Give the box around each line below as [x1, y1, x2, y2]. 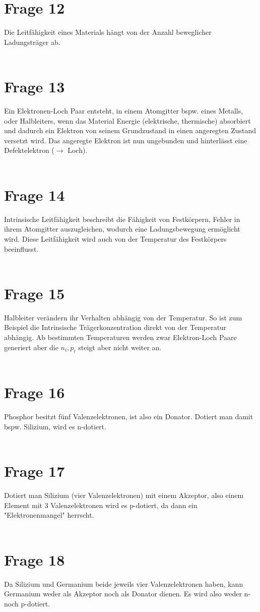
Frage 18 [4, 549, 65, 570]
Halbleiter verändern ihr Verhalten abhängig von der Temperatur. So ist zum [4, 312, 242, 322]
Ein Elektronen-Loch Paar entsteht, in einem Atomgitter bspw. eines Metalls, [4, 105, 243, 116]
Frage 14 [4, 184, 65, 205]
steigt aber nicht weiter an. [78, 342, 162, 352]
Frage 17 [4, 461, 65, 481]
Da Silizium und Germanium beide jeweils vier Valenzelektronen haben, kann [4, 578, 243, 589]
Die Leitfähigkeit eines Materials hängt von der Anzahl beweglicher [4, 27, 212, 37]
